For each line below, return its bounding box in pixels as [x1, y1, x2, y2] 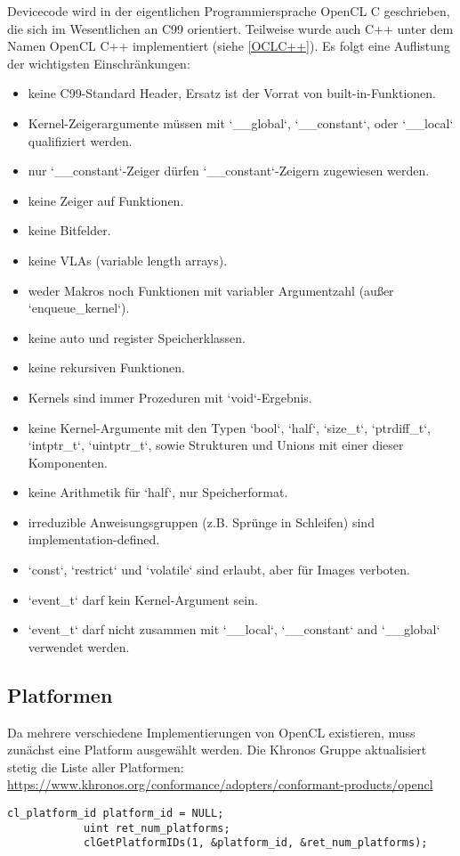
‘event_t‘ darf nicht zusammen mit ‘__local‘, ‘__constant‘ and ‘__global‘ [28, 620, 440, 639]
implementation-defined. [28, 530, 160, 549]
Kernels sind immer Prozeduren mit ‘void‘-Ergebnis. [28, 387, 312, 406]
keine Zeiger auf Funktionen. [28, 191, 184, 209]
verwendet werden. [28, 637, 130, 656]
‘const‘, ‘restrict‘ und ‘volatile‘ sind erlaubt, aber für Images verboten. [28, 560, 410, 579]
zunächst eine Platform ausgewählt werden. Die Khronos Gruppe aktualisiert [7, 740, 427, 759]
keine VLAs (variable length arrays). [28, 250, 228, 269]
